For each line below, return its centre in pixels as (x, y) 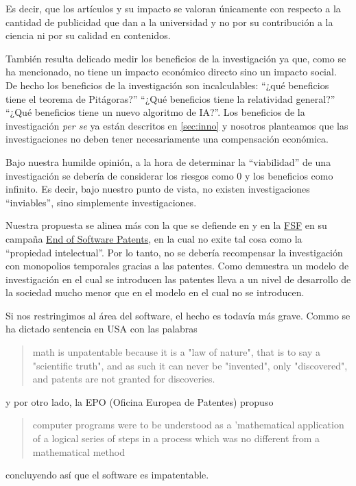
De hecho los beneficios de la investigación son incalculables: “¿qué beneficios (167, 85)
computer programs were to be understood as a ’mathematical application (188, 425)
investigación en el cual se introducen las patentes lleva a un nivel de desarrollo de (178, 279)
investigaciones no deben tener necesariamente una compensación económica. (167, 139)
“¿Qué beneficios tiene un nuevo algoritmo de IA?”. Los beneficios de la (155, 112)
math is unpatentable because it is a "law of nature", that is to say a (176, 352)
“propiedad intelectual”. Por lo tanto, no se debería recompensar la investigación (174, 252)
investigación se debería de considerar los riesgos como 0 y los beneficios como (169, 175)
